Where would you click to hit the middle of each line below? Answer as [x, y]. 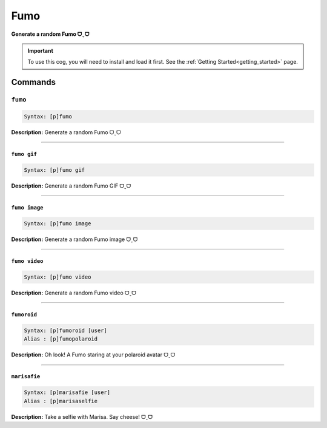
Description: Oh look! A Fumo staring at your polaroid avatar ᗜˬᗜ [93, 355]
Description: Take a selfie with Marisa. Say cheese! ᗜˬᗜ [82, 416]
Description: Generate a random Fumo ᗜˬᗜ [66, 132]
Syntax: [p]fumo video [58, 277]
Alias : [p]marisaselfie [61, 401]
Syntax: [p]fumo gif [54, 170]
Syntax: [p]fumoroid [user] [65, 330]
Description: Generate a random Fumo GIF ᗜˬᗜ [71, 186]
